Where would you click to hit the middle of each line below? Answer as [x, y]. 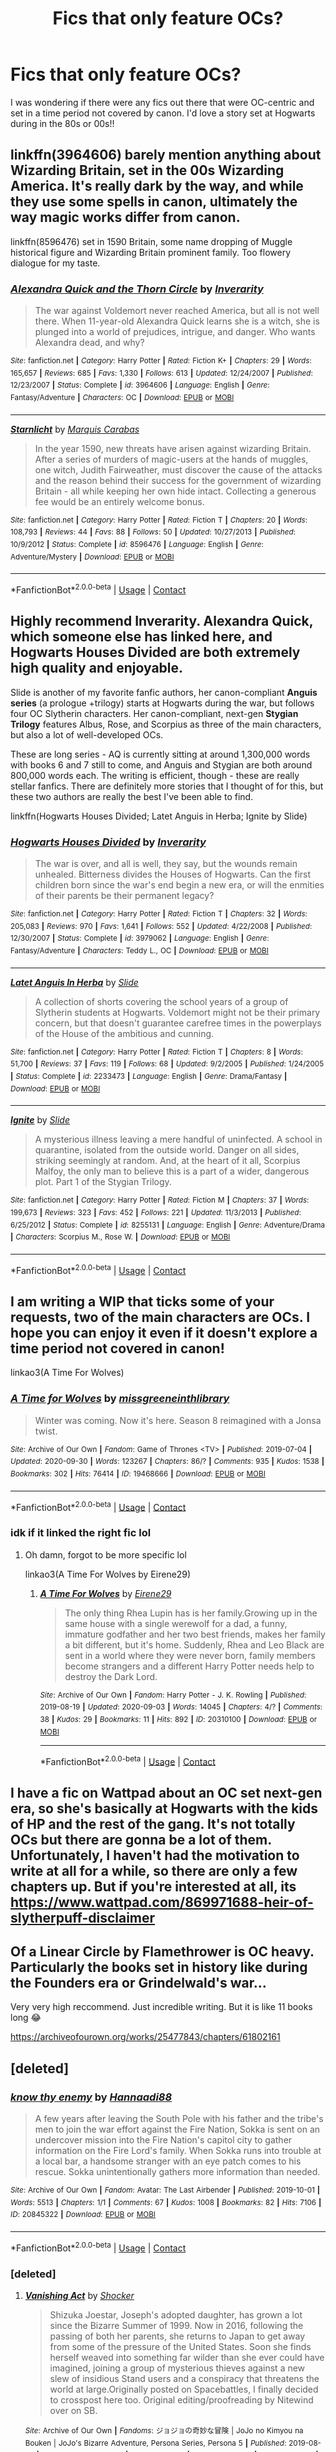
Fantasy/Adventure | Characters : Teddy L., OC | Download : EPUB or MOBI [139, 951]
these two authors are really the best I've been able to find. [132, 796]
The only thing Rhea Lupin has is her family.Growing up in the [191, 1613]
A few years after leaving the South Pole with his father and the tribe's [179, 2119]
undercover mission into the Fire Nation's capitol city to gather [163, 2140]
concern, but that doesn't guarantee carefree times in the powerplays [178, 1023]
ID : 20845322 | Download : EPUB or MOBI [83, 2215]
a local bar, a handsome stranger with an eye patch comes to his [168, 2161]
